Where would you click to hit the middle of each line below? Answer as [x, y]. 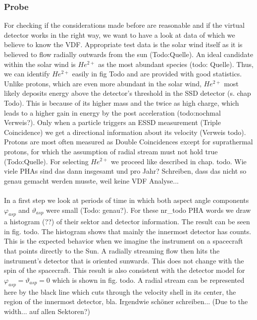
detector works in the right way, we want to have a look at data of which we [120, 34]
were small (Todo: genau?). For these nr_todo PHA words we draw [149, 210]
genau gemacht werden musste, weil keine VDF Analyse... [91, 180]
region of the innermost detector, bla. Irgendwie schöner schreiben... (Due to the [126, 301]
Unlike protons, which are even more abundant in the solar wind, [103, 83]
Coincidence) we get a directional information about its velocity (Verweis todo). [125, 132]
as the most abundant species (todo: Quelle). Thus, [176, 64]
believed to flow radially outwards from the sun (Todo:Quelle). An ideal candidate [129, 54]
